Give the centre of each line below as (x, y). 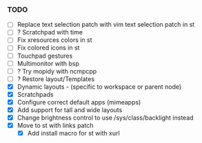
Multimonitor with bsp (48, 63)
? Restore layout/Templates (56, 79)
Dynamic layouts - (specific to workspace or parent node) (99, 87)
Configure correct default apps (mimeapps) (79, 102)
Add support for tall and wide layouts (70, 110)
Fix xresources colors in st (54, 40)
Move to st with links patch (55, 126)
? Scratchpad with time (50, 32)
